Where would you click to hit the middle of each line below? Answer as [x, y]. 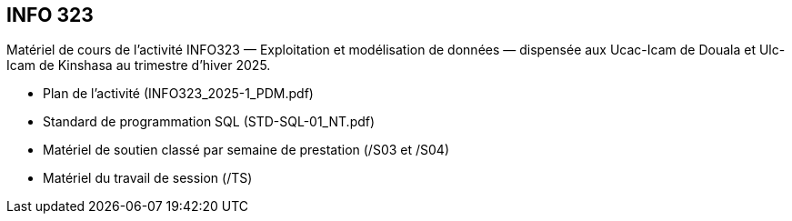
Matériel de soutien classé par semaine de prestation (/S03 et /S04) [246, 150]
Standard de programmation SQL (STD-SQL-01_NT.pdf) [209, 122]
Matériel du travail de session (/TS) [148, 178]
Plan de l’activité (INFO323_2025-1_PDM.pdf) [178, 94]
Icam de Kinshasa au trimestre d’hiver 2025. [139, 65]
